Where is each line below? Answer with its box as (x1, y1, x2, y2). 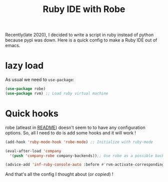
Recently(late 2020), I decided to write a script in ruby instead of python (5, 32, 154, 38)
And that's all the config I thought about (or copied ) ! (5, 171, 113, 177)
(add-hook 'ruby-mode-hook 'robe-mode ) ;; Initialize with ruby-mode (5, 139, 153, 144)
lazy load (5, 60, 44, 71)
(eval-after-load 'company (5, 148, 61, 153)
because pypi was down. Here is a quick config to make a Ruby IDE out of (5, 37, 157, 43)
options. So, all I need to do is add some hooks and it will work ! (5, 129, 136, 136)
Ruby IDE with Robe (42, 4, 125, 15)
